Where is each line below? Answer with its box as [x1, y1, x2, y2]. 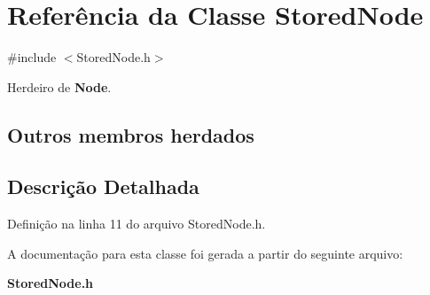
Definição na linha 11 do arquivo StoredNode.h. [7, 214, 266, 233]
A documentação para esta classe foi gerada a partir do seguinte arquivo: [7, 244, 403, 262]
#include [7, 48, 57, 66]
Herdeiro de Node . [7, 77, 112, 96]
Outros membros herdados [7, 120, 254, 148]
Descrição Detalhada [7, 173, 199, 200]
